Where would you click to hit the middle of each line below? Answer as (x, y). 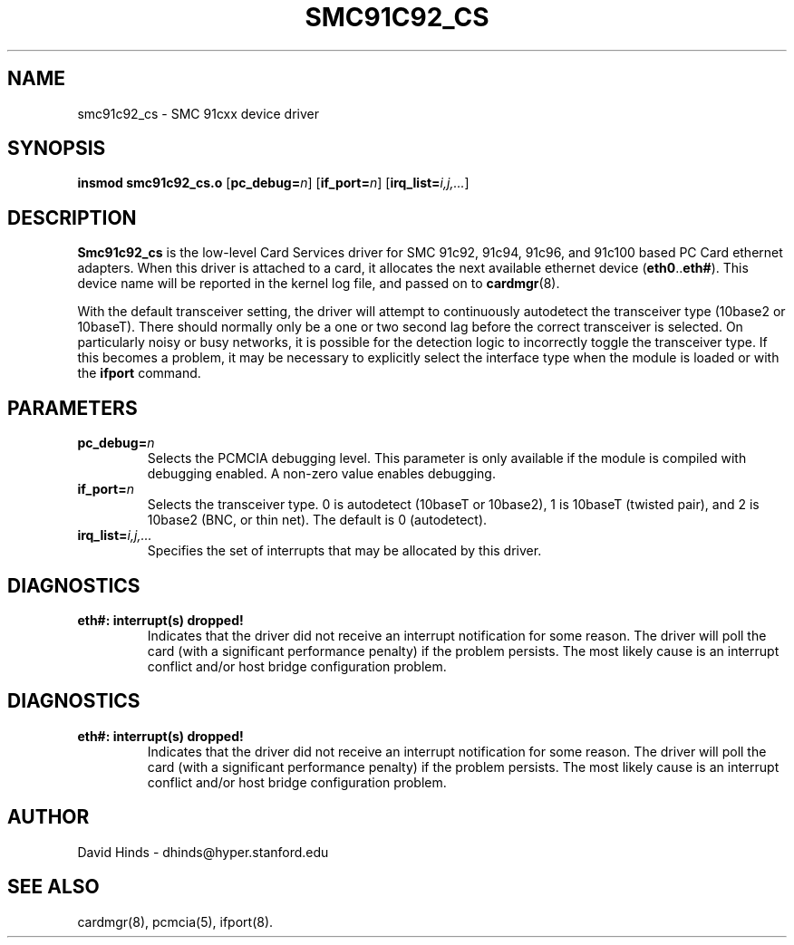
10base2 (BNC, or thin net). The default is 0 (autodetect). (317, 520)
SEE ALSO (53, 887)
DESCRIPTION (72, 217)
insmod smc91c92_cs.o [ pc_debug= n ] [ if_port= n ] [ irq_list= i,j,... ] (273, 183)
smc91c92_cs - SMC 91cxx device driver (198, 113)
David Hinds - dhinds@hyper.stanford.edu (203, 852)
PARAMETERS (73, 408)
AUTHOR (48, 817)
